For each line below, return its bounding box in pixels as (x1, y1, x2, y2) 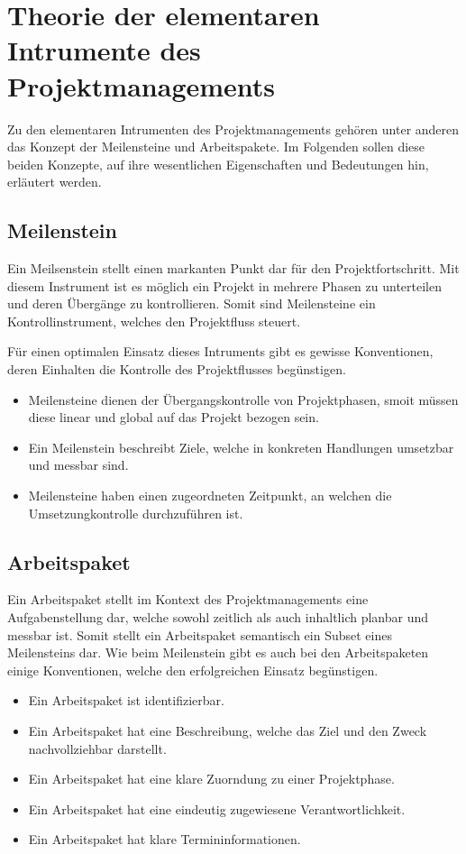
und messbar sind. (28, 455, 129, 474)
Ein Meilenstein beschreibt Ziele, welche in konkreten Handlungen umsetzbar (28, 437, 454, 456)
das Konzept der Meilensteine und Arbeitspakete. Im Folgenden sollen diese (7, 137, 425, 156)
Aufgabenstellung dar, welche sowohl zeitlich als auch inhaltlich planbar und (7, 608, 429, 626)
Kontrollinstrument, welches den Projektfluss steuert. (7, 311, 301, 330)
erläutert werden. (7, 172, 102, 191)
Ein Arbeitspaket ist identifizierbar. (28, 691, 224, 710)
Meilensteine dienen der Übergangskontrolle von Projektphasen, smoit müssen (28, 390, 459, 409)
